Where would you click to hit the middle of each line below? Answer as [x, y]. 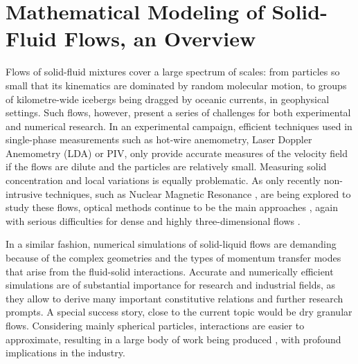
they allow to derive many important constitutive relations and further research [174, 298]
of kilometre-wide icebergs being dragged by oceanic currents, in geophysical [168, 99]
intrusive [24, 193]
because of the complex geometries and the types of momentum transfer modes [173, 258]
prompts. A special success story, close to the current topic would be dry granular [179, 312]
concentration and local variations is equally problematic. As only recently [163, 180]
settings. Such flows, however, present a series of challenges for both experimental [178, 112]
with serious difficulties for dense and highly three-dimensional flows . [153, 220]
